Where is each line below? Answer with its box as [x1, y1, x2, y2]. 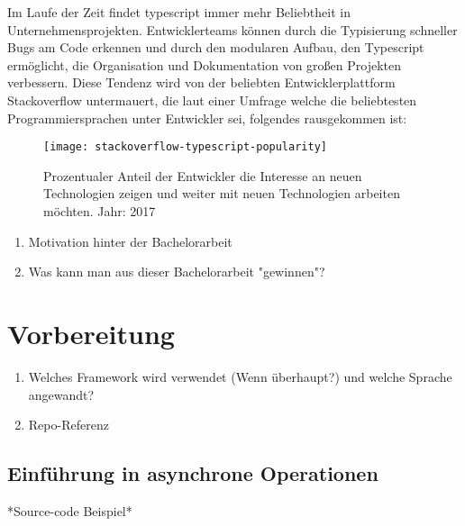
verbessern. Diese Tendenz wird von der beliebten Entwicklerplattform [7, 73, 396, 92]
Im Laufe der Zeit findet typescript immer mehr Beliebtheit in [7, 3, 351, 21]
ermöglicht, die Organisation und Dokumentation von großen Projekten [7, 55, 402, 74]
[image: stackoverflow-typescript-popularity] [43, 141, 327, 154]
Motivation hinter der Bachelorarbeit [28, 231, 232, 250]
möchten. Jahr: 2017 [43, 202, 156, 220]
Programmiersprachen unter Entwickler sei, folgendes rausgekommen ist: [7, 108, 407, 127]
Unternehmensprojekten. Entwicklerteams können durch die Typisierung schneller [7, 20, 458, 39]
